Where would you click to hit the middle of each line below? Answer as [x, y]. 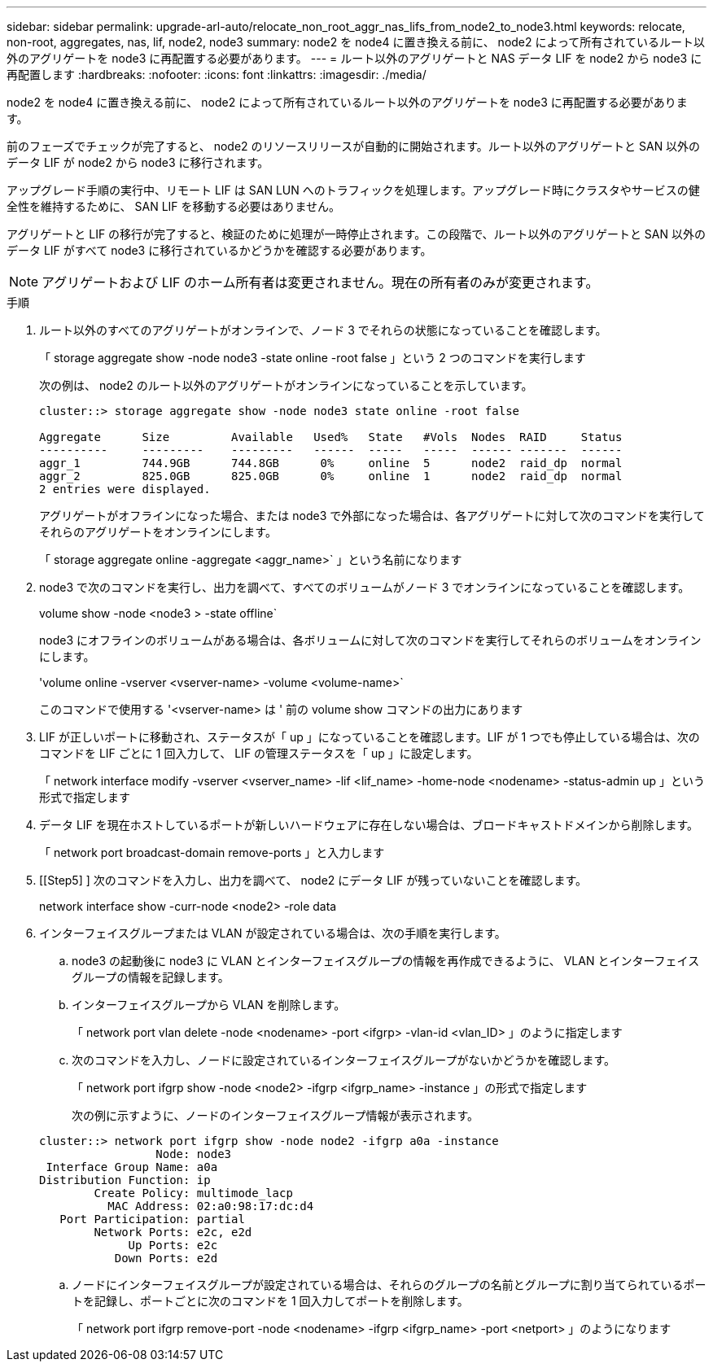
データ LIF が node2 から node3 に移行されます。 [138, 162]
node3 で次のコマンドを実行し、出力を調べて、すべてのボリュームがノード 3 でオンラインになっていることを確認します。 [365, 587]
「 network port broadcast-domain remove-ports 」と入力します [212, 852]
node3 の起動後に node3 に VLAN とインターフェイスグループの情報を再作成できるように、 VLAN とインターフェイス [386, 961]
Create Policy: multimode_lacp [193, 1193]
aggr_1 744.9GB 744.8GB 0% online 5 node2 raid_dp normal [331, 463]
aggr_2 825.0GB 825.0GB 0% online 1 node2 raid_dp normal [331, 476]
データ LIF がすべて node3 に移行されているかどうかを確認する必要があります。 [219, 250]
